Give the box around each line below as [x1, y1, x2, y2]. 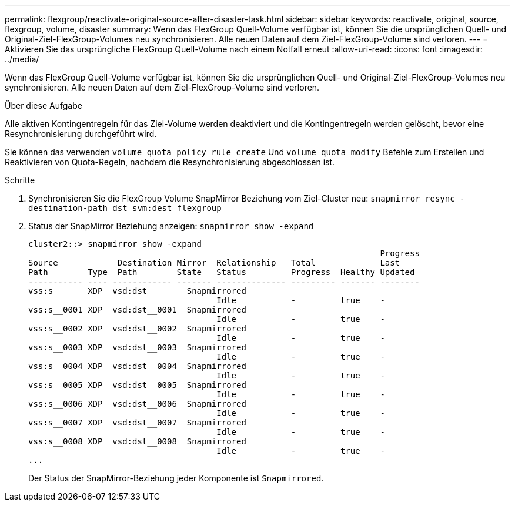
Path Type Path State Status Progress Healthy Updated [28, 267, 415, 277]
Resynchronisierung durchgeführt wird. [5, 129, 157, 139]
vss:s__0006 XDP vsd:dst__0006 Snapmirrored [28, 399, 246, 408]
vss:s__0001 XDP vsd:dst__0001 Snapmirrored [28, 305, 246, 314]
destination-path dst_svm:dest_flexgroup [28, 203, 222, 213]
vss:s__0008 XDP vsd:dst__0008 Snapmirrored [28, 437, 246, 446]
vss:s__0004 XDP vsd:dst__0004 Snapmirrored [28, 361, 246, 371]
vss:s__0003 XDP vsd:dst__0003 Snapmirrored [28, 343, 246, 352]
